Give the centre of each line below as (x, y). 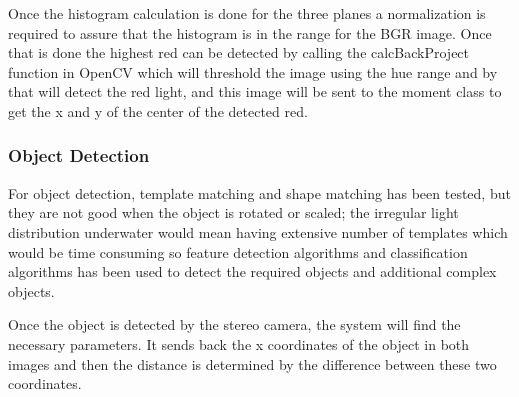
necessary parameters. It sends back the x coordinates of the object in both (239, 343)
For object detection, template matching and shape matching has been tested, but (259, 192)
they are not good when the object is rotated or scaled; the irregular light (233, 212)
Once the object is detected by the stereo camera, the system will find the (234, 324)
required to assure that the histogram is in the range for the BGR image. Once (250, 32)
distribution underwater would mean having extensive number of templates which (258, 231)
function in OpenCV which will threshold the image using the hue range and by (253, 71)
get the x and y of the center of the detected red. (158, 110)
